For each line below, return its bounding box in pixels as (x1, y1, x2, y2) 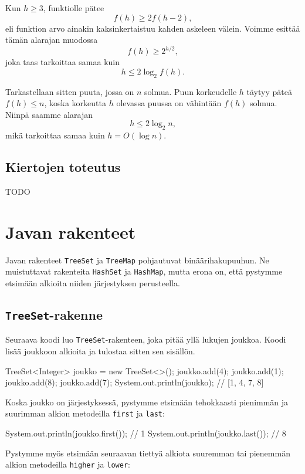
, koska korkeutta (44, 97, 106, 109)
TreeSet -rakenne (5, 306, 103, 324)
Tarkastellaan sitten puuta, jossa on (5, 85, 134, 97)
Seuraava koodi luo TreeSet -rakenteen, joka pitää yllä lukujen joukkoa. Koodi (5, 333, 286, 346)
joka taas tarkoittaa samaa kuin (5, 56, 120, 68)
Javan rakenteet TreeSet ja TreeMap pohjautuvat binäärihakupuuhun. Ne (5, 253, 269, 266)
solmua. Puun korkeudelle (144, 85, 237, 97)
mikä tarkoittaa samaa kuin (5, 129, 105, 141)
